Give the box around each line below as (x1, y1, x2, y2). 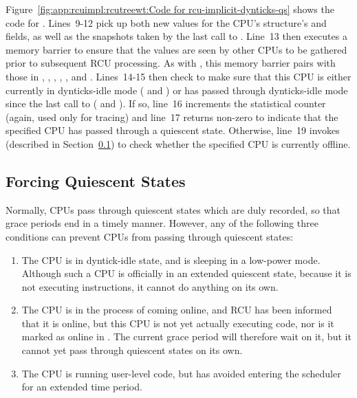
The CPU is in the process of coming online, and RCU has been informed (21, 302, 332, 317)
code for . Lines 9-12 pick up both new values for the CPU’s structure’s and (6, 15, 327, 30)
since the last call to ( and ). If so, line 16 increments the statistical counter (6, 96, 326, 111)
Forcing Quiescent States (6, 170, 186, 191)
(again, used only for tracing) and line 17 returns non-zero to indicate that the (6, 109, 338, 124)
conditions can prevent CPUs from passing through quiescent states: (6, 229, 294, 243)
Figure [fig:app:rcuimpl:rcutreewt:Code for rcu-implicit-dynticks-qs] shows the (6, 2, 334, 16)
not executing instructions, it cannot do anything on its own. (21, 279, 279, 294)
